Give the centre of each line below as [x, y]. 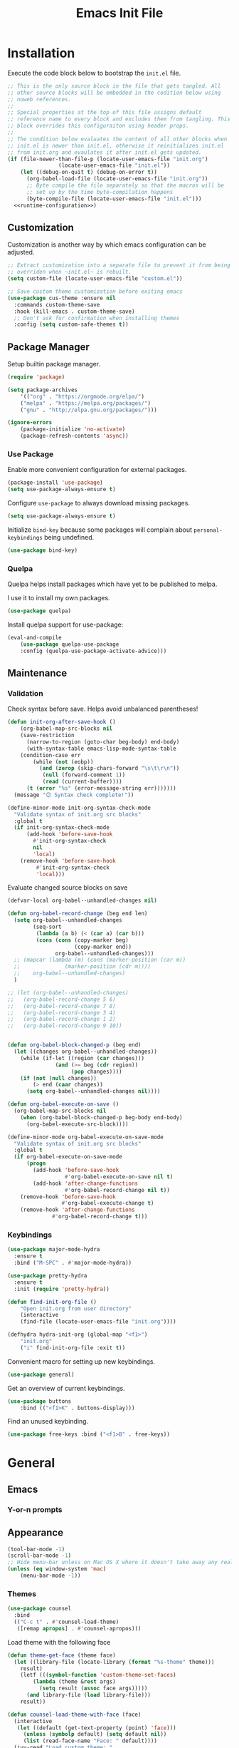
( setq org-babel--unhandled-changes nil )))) [93, 1091]
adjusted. [21, 252]
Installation [41, 53]
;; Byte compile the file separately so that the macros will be [125, 186]
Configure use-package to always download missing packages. [99, 503]
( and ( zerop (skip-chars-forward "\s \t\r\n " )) [109, 768]
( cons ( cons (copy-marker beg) [83, 940]
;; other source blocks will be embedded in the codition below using [114, 93]
